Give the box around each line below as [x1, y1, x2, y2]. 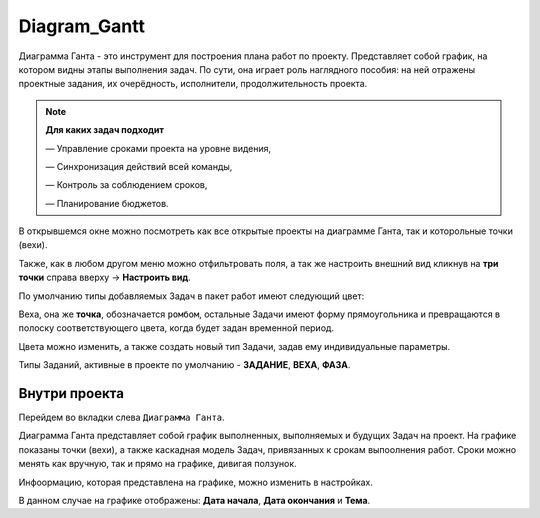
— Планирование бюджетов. [45, 197, 169, 209]
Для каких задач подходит [45, 124, 165, 136]
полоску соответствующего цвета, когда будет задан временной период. [18, 322, 335, 334]
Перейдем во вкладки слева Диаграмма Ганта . [18, 411, 225, 424]
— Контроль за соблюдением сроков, [45, 179, 208, 191]
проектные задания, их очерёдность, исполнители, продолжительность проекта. [18, 78, 368, 90]
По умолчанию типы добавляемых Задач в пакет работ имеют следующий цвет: [18, 290, 365, 302]
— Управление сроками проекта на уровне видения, [45, 142, 272, 154]
